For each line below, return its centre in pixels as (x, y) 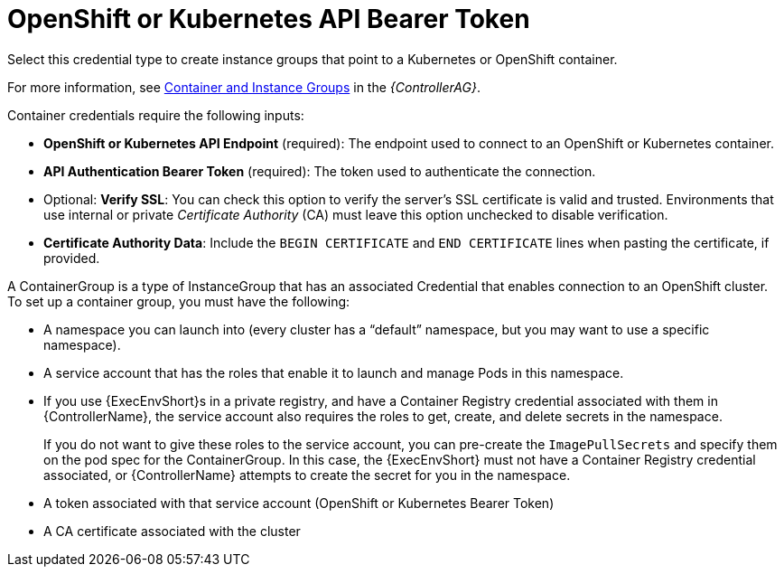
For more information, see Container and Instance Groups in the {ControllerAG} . (244, 87)
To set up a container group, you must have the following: (179, 301)
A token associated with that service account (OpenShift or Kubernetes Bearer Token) (299, 503)
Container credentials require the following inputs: (156, 115)
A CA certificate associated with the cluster (172, 531)
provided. (72, 258)
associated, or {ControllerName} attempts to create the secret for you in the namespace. (307, 475)
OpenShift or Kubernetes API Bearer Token (269, 19)
